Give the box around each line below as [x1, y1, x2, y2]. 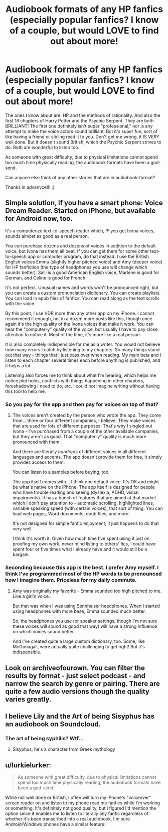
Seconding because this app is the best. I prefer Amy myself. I [5, 564, 159, 571]
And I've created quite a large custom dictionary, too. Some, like [12, 638, 145, 644]
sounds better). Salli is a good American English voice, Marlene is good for [5, 269, 159, 275]
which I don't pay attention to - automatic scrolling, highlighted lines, [12, 500, 154, 506]
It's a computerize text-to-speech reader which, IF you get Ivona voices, [5, 227, 154, 234]
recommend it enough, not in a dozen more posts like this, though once [5, 315, 153, 322]
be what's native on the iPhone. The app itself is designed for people [12, 484, 155, 490]
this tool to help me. [5, 388, 46, 394]
